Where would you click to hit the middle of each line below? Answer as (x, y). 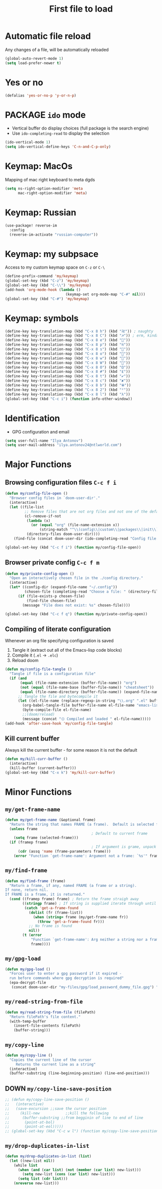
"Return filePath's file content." (45, 1017)
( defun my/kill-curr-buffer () (36, 759)
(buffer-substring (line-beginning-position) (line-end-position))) (80, 1073)
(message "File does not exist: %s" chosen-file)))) (76, 605)
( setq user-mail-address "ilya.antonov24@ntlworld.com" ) (63, 445)
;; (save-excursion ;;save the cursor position (56, 1109)
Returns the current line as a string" (56, 1064)
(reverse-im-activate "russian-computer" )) (54, 234)
